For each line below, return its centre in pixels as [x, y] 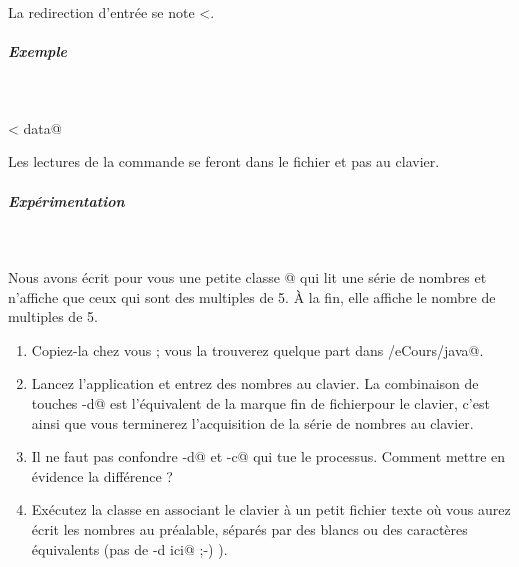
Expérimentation [66, 200]
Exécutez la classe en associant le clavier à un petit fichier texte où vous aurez [271, 509]
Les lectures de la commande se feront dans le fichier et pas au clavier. [224, 161]
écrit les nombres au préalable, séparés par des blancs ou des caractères [249, 529]
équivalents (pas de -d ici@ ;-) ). [129, 548]
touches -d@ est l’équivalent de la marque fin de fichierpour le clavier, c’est [260, 403]
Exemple [37, 51]
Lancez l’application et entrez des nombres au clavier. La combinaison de [255, 383]
